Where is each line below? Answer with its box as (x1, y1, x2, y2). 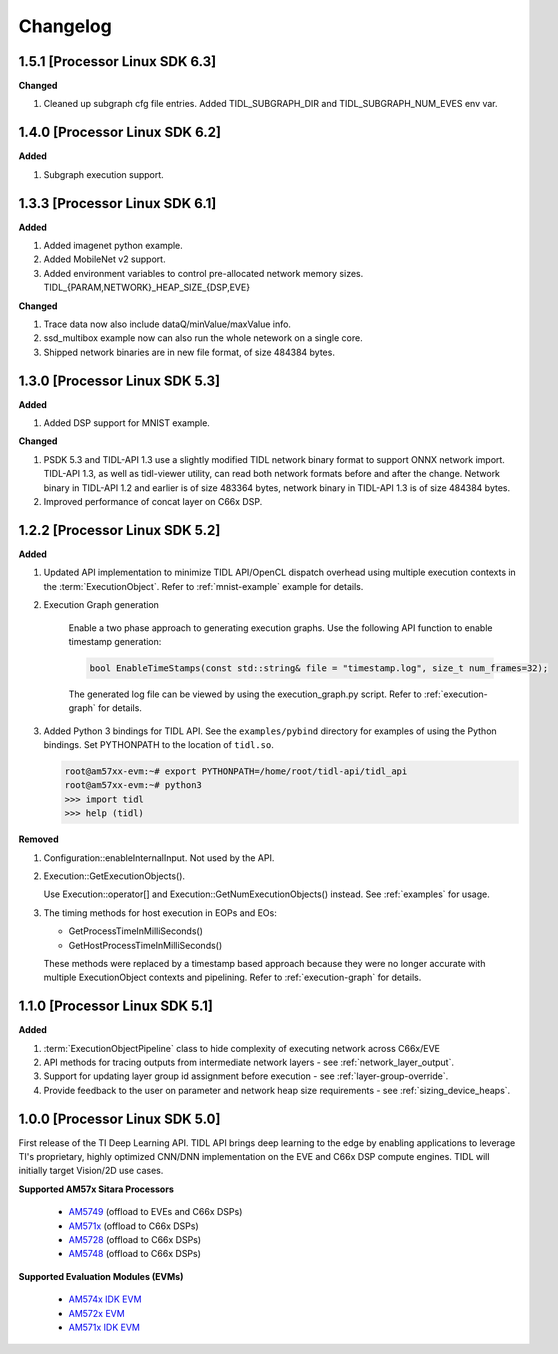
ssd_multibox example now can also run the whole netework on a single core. (43, 332, 364, 344)
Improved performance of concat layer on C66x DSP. (43, 496, 263, 508)
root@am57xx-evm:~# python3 (64, 780, 202, 791)
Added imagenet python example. (43, 240, 184, 252)
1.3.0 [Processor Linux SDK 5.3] (18, 372, 220, 389)
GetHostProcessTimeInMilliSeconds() (68, 939, 223, 951)
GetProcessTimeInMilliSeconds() (68, 925, 204, 937)
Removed (18, 833, 59, 845)
